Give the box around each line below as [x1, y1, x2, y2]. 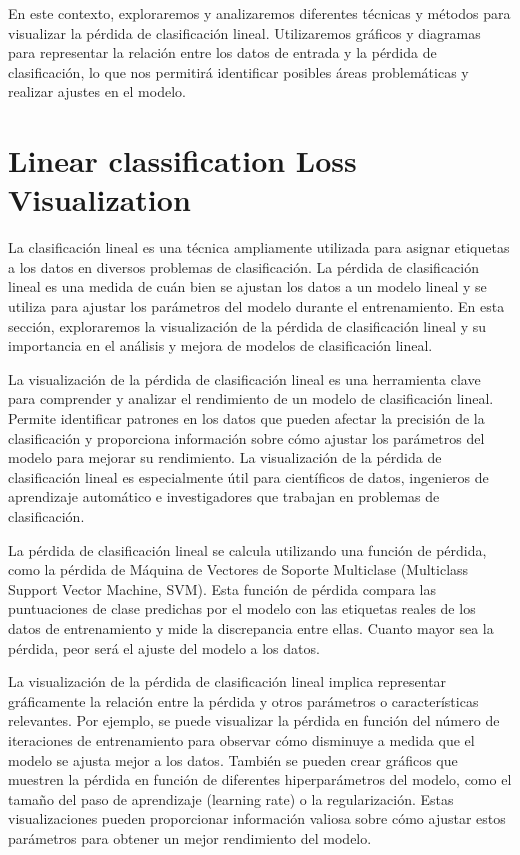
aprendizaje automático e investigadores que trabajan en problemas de [8, 486, 440, 507]
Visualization [8, 179, 191, 220]
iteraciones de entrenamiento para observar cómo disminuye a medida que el [8, 729, 475, 750]
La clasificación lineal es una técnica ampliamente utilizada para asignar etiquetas [8, 237, 510, 258]
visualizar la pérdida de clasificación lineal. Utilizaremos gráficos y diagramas [8, 22, 481, 43]
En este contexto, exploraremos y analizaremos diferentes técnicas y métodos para [8, 3, 511, 23]
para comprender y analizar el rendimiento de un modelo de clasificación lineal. [8, 388, 494, 409]
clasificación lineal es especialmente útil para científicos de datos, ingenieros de [8, 466, 489, 487]
